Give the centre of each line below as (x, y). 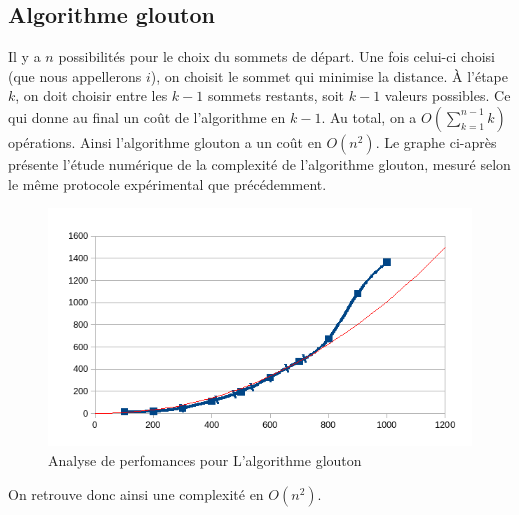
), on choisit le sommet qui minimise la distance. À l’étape (329, 75)
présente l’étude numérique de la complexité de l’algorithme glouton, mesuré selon (259, 163)
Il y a (24, 56)
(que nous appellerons (75, 75)
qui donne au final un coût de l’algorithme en (147, 116)
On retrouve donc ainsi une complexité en (136, 493)
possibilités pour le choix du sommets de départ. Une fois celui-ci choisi (276, 56)
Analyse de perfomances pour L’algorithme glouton (205, 460)
